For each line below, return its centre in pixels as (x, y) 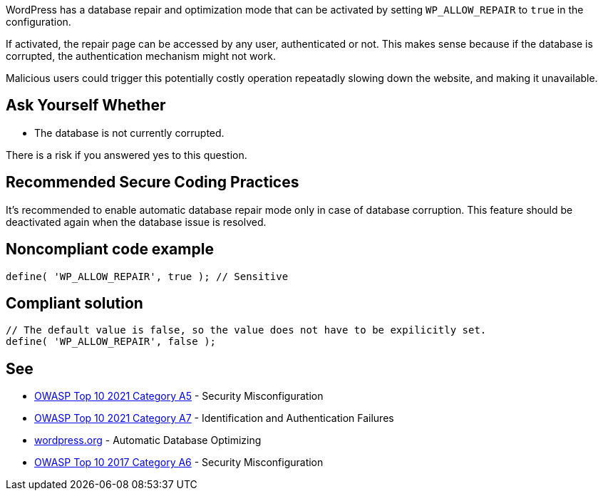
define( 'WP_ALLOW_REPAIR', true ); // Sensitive (147, 276)
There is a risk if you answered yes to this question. (127, 155)
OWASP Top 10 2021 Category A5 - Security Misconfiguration (179, 396)
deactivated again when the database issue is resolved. (136, 222)
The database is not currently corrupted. (129, 133)
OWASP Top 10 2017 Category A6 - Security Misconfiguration (179, 463)
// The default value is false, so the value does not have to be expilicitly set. (246, 330)
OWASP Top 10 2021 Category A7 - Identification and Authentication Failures (214, 418)
